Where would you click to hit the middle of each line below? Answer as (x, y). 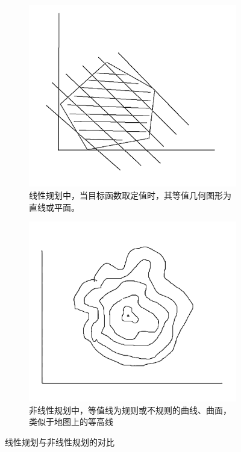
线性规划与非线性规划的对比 (60, 441)
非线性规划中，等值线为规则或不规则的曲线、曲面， (130, 410)
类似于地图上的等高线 (71, 422)
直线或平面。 (54, 207)
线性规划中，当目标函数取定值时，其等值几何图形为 (130, 195)
